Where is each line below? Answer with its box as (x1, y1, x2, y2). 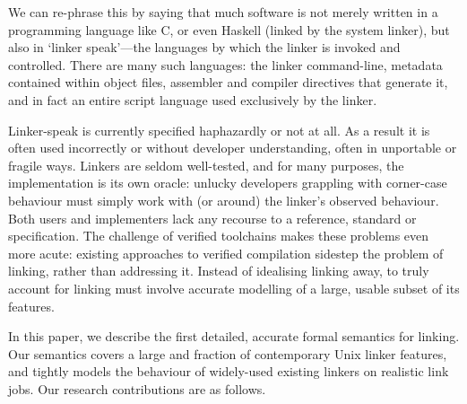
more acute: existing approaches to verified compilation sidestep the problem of (8, 243, 444, 262)
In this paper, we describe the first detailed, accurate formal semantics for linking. (8, 327, 460, 346)
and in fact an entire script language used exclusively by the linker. (8, 90, 377, 109)
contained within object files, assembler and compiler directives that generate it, (8, 73, 448, 92)
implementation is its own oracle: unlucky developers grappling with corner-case (8, 173, 447, 192)
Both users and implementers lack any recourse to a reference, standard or (8, 208, 417, 227)
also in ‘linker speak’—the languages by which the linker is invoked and (8, 38, 401, 57)
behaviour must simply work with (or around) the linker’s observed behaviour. (8, 190, 439, 209)
